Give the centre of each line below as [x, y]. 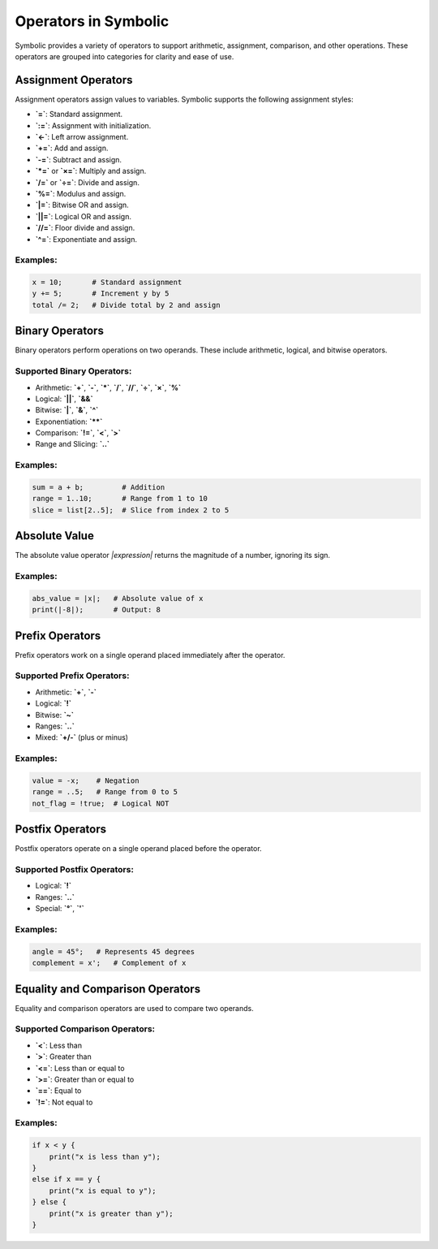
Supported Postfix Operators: [74, 870]
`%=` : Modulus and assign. [81, 193]
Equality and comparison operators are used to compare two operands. [135, 1008]
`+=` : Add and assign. [72, 148]
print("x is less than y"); [105, 1156]
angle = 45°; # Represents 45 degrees [113, 951]
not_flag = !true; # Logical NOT [101, 803]
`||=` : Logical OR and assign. [83, 216]
